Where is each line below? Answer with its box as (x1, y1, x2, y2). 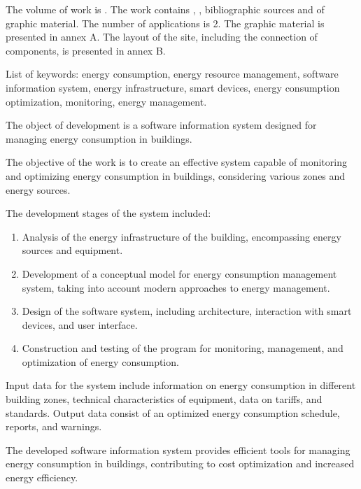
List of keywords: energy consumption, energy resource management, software (6, 66, 339, 81)
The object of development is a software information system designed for (6, 118, 317, 132)
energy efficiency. (6, 470, 78, 485)
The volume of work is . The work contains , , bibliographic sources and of (6, 2, 325, 16)
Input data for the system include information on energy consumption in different (6, 378, 356, 392)
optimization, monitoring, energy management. (6, 94, 207, 108)
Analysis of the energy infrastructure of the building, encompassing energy (22, 229, 341, 243)
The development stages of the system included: (6, 206, 211, 220)
